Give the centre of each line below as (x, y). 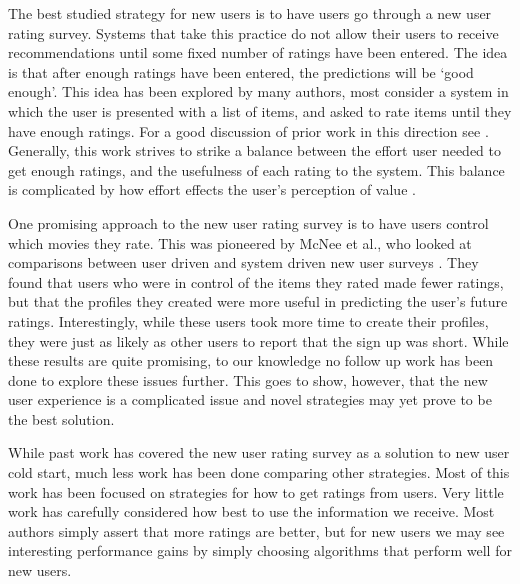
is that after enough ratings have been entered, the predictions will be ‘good (241, 71)
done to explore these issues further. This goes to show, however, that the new (248, 379)
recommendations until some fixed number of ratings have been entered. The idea (258, 52)
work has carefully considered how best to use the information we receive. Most (251, 511)
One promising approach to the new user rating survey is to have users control (248, 222)
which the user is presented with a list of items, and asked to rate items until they (260, 110)
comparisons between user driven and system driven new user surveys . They (243, 262)
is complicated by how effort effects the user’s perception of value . (212, 189)
